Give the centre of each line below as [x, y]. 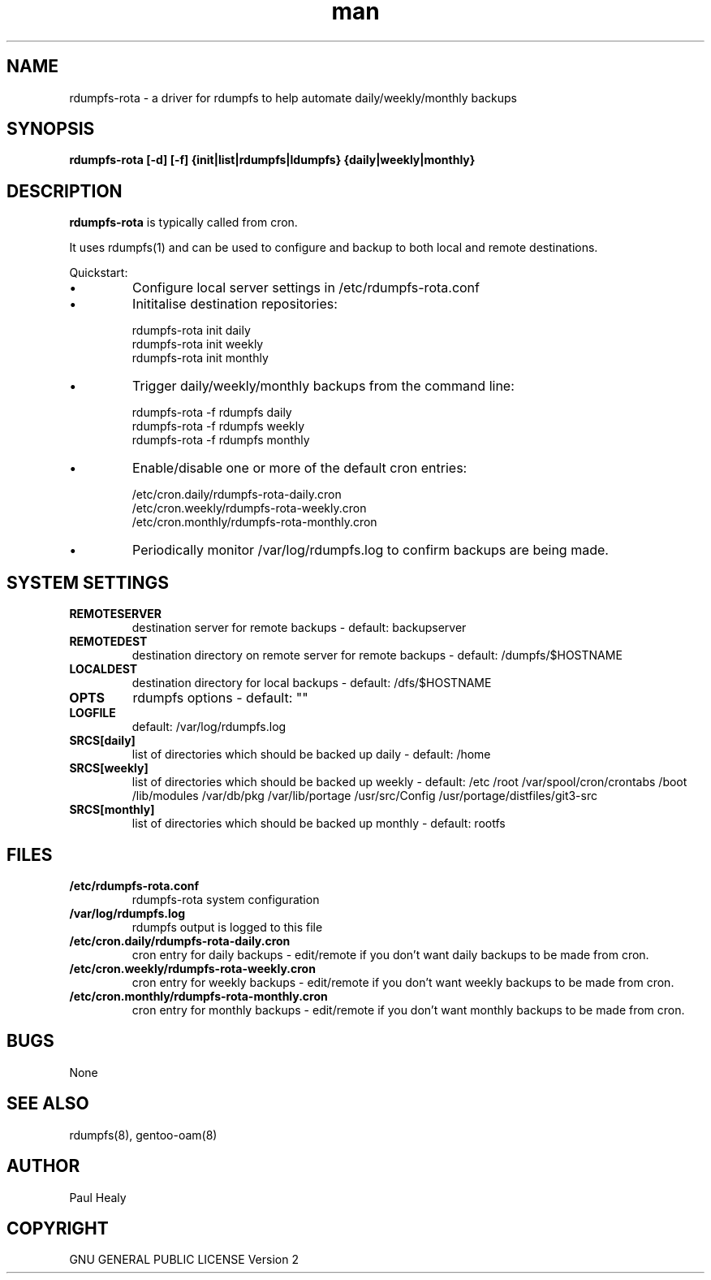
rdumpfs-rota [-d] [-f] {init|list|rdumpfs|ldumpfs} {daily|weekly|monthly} [272, 160]
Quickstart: [99, 273]
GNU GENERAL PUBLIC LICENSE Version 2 [184, 1260]
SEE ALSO [48, 1104]
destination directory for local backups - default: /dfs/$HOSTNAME [312, 683]
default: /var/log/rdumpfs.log [209, 727]
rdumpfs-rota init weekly [198, 344]
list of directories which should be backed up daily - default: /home [311, 755]
